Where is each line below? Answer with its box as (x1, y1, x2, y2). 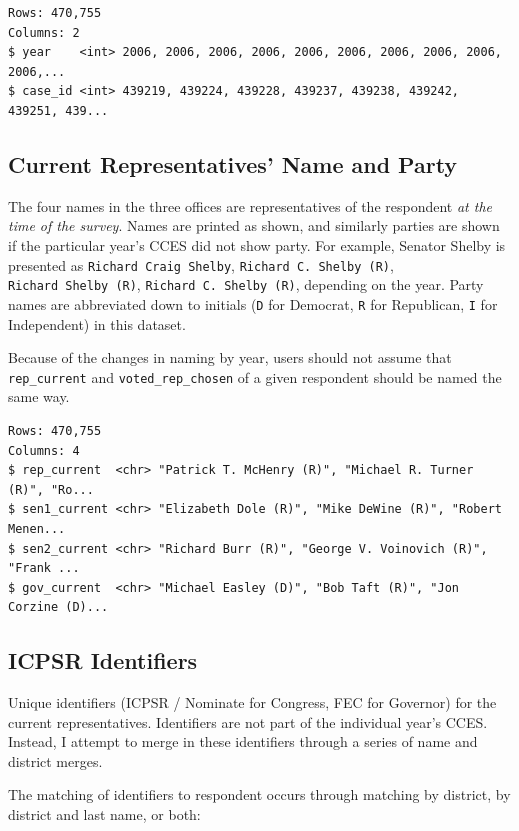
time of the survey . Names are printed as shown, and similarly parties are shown (8, 215, 500, 236)
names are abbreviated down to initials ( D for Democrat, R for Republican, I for (8, 293, 498, 314)
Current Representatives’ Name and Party (8, 148, 458, 179)
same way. (8, 386, 70, 407)
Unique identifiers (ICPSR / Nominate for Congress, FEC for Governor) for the (8, 692, 497, 713)
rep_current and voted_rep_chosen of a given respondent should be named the (8, 366, 502, 387)
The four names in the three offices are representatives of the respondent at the (8, 195, 493, 216)
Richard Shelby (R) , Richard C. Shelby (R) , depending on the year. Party (8, 274, 484, 295)
